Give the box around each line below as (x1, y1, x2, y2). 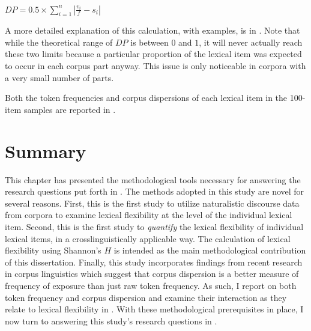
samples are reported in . (23, 103, 116, 115)
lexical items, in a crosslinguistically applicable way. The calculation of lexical (5, 232, 291, 244)
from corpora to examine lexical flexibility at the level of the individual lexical (5, 208, 292, 221)
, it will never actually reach (199, 35, 303, 48)
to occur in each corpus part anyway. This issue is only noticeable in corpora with (5, 59, 306, 72)
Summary (5, 138, 86, 163)
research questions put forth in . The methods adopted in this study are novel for (5, 185, 304, 198)
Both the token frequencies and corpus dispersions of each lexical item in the (5, 91, 288, 104)
